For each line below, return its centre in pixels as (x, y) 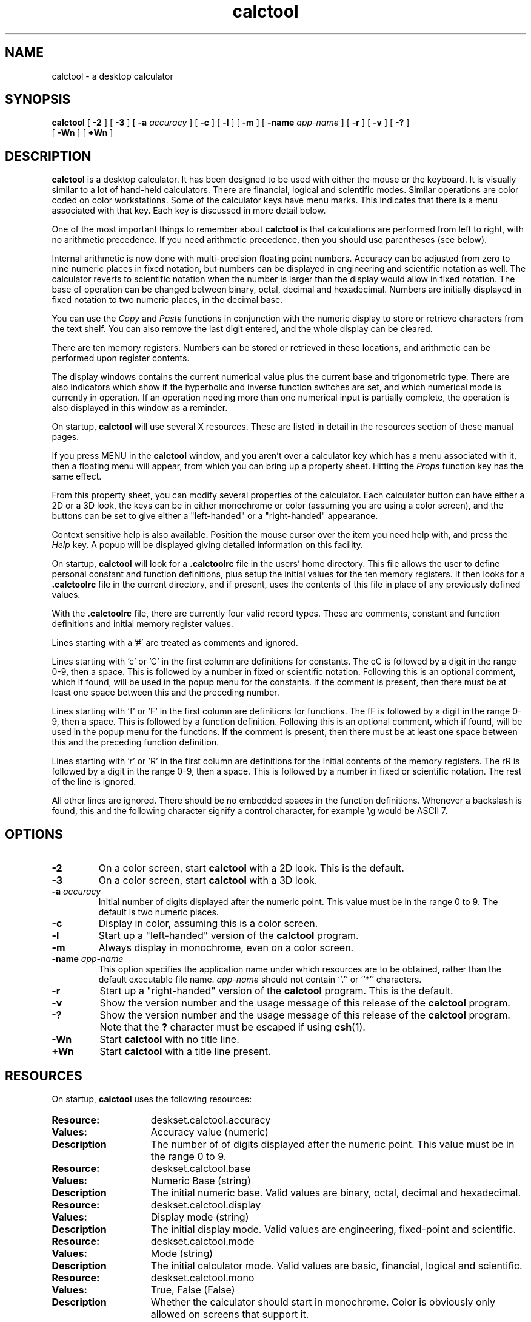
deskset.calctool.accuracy (211, 1120)
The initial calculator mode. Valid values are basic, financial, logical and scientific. (336, 1265)
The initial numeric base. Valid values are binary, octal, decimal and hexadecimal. (336, 1192)
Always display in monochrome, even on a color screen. (226, 948)
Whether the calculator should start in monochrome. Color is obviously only (323, 1302)
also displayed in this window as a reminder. (140, 408)
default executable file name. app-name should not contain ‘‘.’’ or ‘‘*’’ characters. (260, 980)
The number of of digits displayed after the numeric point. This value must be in (332, 1144)
